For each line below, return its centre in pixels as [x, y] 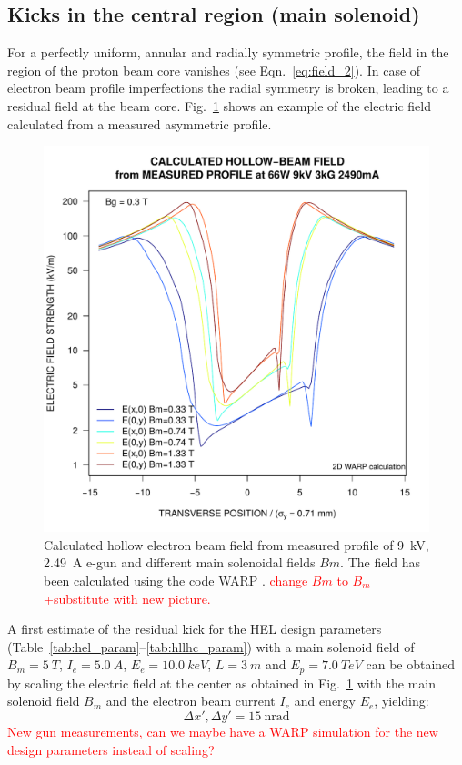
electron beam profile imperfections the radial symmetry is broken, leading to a [228, 88]
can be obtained [411, 664]
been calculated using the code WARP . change [176, 580]
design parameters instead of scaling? [111, 749]
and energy [325, 701]
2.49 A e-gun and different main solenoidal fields [180, 562]
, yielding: [402, 701]
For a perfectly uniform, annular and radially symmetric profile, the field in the [228, 52]
